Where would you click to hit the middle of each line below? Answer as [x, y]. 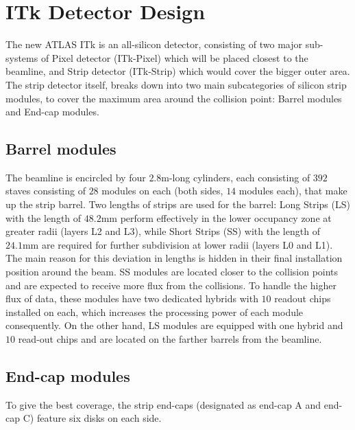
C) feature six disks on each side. [92, 418]
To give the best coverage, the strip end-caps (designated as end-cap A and [163, 404]
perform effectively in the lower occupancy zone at [226, 217]
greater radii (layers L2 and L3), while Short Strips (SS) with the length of [163, 231]
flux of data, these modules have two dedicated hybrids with [132, 298]
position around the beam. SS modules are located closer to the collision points [172, 272]
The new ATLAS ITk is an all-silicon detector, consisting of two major [154, 44]
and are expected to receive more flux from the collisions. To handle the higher [171, 285]
